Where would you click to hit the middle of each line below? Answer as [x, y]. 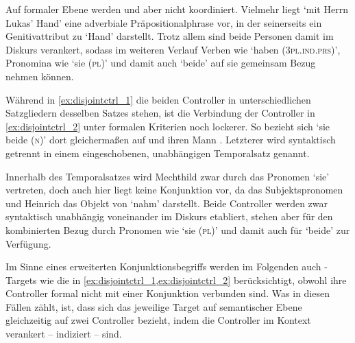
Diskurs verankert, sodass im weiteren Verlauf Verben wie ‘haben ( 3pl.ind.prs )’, [173, 49]
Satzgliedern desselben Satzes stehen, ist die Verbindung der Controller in [160, 113]
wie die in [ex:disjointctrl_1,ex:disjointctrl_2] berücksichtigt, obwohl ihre [193, 280]
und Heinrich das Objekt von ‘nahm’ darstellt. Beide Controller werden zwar [167, 203]
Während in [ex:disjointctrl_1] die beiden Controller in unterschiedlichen [158, 99]
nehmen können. [40, 76]
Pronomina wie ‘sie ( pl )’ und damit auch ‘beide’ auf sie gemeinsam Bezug [161, 63]
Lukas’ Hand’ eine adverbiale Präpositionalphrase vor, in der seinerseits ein [164, 22]
